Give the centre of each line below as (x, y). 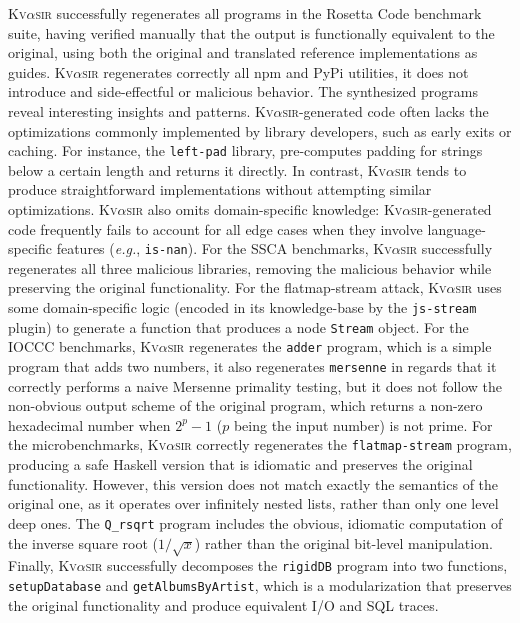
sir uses (478, 287)
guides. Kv (41, 71)
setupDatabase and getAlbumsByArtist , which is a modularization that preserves (260, 584)
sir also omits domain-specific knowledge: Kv (264, 209)
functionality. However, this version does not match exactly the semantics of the (253, 483)
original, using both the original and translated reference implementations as (243, 52)
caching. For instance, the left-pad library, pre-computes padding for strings (245, 150)
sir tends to (431, 169)
